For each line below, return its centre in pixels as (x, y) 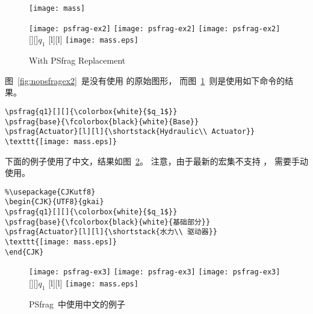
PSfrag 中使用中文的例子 (77, 303)
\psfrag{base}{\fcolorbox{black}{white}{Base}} (102, 122)
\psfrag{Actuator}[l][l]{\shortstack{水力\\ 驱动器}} (111, 232)
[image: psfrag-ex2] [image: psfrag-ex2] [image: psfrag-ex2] (155, 29)
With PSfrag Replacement (77, 60)
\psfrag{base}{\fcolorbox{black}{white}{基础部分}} (108, 222)
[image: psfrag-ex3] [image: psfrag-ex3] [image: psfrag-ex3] (155, 272)
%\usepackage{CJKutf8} (50, 192)
